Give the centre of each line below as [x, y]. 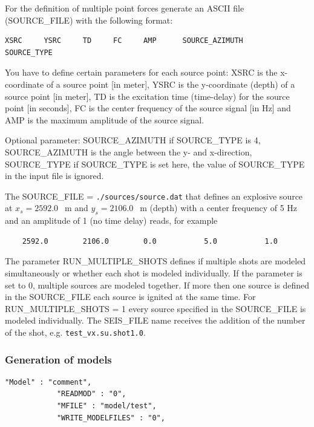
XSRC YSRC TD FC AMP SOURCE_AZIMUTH [124, 41]
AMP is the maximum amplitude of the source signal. [105, 119]
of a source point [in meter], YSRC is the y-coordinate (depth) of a [171, 84]
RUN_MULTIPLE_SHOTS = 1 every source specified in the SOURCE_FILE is [155, 308]
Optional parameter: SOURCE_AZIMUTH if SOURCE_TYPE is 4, [133, 140]
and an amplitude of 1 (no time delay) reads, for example [111, 220]
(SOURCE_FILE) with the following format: [89, 20]
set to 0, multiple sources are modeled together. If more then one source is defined [157, 285]
